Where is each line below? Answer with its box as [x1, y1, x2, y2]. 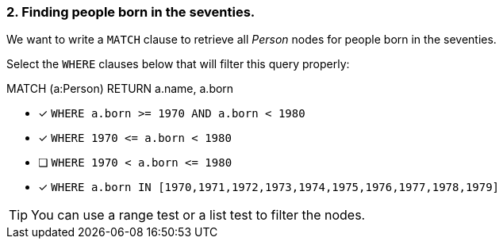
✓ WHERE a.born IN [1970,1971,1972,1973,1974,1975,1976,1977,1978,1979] [38, 180, 500, 194]
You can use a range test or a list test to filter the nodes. [31, 207, 366, 224]
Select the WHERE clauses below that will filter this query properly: [6, 57, 350, 71]
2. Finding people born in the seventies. [6, 4, 255, 20]
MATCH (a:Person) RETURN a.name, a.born [6, 82, 234, 96]
